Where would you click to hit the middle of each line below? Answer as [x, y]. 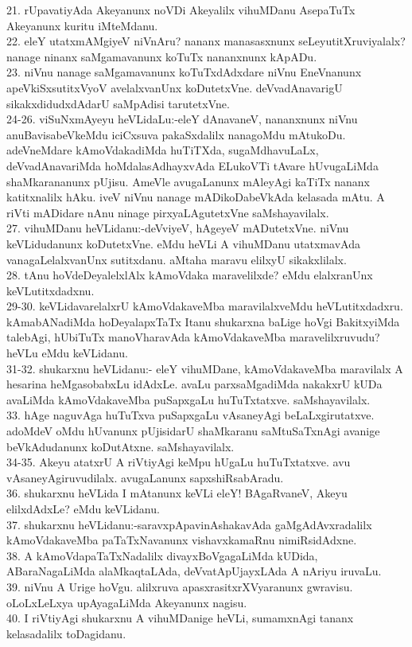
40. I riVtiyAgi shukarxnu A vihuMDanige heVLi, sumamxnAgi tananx [180, 618]
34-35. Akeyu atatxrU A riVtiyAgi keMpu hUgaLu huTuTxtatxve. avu [179, 462]
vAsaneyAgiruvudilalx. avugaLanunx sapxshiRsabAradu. [145, 477]
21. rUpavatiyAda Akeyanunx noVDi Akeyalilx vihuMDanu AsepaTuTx [181, 10]
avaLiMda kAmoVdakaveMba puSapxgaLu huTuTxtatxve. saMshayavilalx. [189, 399]
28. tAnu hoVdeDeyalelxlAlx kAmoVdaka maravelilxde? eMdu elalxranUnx [190, 275]
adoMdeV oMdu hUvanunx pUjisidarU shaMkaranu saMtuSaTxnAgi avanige [193, 431]
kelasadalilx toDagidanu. [66, 633]
